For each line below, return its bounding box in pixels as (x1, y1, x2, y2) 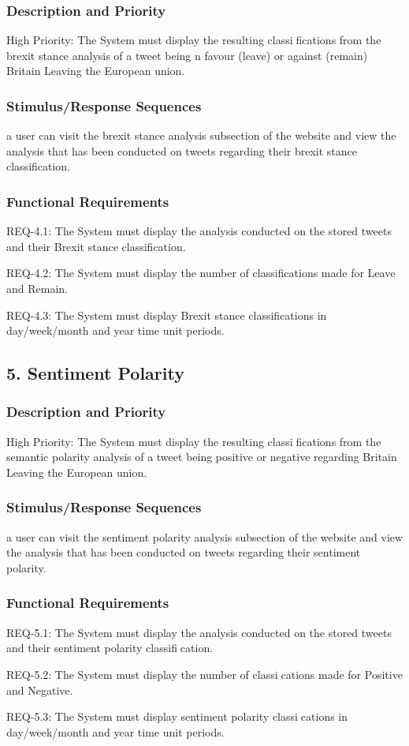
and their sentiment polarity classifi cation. (6, 639, 214, 656)
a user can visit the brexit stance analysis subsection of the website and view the (6, 127, 396, 144)
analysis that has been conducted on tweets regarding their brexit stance (6, 142, 358, 159)
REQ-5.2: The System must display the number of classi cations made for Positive (6, 665, 403, 682)
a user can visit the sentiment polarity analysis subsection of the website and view (6, 528, 403, 545)
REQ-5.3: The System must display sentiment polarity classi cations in (6, 708, 348, 725)
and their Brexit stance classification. (6, 238, 186, 254)
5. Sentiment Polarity (6, 361, 184, 385)
